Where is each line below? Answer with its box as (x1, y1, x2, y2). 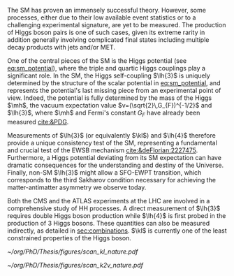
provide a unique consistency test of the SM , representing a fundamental (7, 138, 218, 147)
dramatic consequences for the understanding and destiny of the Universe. (7, 161, 224, 169)
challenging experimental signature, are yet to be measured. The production (7, 21, 226, 29)
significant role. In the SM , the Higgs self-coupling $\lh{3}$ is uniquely (7, 71, 211, 80)
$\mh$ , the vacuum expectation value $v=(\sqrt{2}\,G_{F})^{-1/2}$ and (7, 101, 212, 109)
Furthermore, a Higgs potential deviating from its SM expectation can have (7, 153, 222, 161)
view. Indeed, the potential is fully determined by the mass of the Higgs (7, 94, 212, 102)
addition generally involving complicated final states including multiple (7, 36, 210, 44)
